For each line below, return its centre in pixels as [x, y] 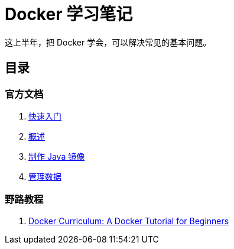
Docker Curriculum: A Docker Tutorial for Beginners [129, 221]
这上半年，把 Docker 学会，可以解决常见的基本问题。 [108, 42]
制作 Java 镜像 [57, 156]
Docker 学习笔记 [69, 14]
